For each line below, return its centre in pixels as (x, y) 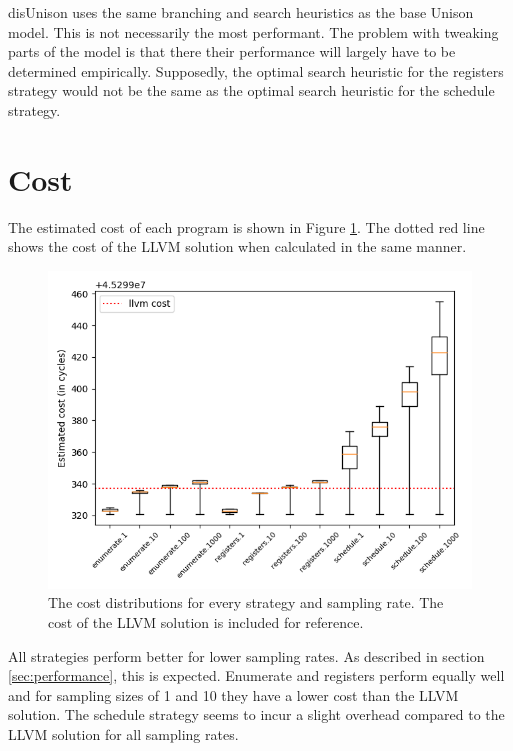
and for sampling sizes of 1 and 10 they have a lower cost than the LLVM (233, 694)
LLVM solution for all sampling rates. (123, 734)
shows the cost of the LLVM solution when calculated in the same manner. (237, 246)
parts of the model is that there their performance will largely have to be (232, 51)
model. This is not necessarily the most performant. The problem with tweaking (253, 31)
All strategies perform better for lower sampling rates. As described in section (246, 655)
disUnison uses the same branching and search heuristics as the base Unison (241, 12)
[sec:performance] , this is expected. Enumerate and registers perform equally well (256, 675)
